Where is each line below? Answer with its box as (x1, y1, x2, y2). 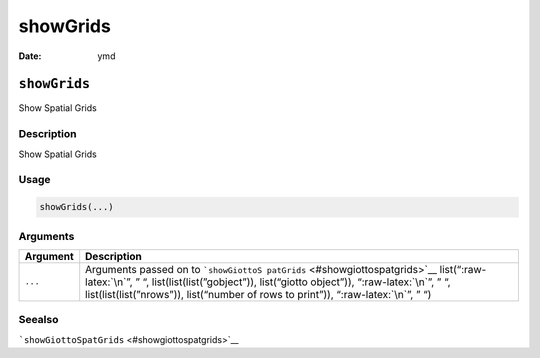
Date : (18, 50, 42, 62)
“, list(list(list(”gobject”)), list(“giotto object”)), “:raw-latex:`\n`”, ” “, (142, 275, 451, 289)
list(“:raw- (439, 262, 487, 276)
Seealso (18, 313, 59, 327)
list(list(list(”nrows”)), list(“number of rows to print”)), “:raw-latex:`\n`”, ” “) (85, 287, 432, 301)
